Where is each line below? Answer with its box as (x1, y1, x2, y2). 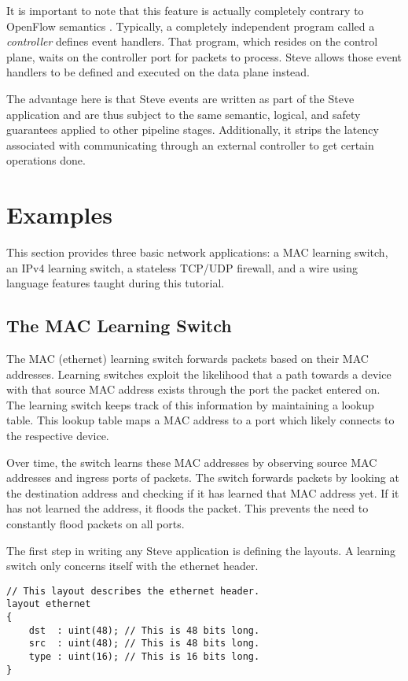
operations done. (6, 152, 86, 168)
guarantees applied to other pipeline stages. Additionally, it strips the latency (6, 121, 379, 138)
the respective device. (6, 427, 109, 444)
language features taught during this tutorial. (6, 275, 225, 291)
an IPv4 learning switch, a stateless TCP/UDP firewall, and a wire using (6, 259, 358, 276)
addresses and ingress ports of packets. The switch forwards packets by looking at (6, 469, 399, 486)
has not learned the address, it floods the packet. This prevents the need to (6, 500, 369, 516)
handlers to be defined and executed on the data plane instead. (6, 64, 310, 80)
